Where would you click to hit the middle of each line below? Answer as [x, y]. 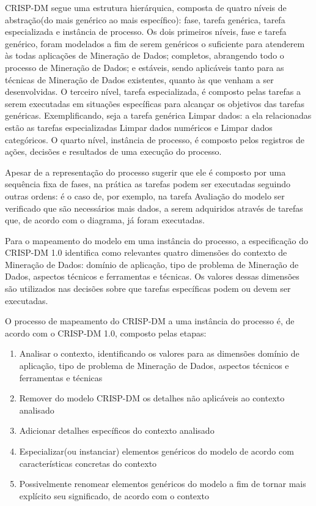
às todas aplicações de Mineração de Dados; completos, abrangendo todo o [145, 55]
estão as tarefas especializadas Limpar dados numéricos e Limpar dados [139, 127]
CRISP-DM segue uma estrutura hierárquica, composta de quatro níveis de [146, 7]
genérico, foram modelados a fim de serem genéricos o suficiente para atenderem [155, 43]
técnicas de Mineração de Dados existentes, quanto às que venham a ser [139, 79]
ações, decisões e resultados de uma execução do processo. [113, 151]
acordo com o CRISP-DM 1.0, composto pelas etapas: [106, 333]
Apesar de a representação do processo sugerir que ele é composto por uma [145, 172]
